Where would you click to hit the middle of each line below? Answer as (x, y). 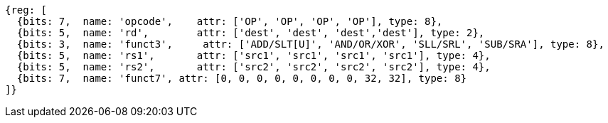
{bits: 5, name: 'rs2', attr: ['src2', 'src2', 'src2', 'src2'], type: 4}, (254, 67)
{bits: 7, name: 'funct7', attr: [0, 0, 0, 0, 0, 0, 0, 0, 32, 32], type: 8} (242, 78)
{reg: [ (26, 10)
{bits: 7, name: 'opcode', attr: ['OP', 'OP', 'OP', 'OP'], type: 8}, (230, 21)
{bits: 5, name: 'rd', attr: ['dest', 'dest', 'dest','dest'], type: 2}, (251, 33)
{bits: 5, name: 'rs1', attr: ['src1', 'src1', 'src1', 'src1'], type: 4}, (254, 55)
